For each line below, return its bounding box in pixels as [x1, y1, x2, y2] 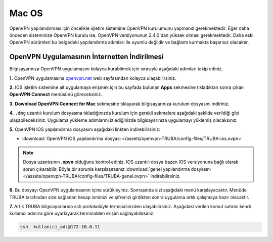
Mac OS [9, 8, 43, 19]
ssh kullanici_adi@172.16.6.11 [20, 224, 101, 230]
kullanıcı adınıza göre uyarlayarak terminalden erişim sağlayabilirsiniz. [9, 210, 155, 217]
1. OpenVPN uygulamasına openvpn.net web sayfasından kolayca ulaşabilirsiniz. [9, 75, 176, 81]
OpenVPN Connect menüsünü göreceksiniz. [9, 91, 102, 98]
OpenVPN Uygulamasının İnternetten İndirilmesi [9, 53, 164, 61]
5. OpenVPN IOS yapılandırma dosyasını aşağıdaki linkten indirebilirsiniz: [9, 126, 160, 132]
